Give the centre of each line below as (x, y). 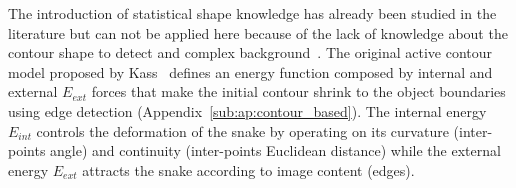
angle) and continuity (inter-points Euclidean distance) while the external (275, 150)
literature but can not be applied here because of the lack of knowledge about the (258, 32)
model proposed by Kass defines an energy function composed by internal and (250, 71)
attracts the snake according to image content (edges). (248, 169)
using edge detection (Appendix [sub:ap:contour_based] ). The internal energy (247, 110)
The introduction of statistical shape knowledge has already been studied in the (252, 13)
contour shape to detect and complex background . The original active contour (250, 52)
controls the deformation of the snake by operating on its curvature (242, 130)
